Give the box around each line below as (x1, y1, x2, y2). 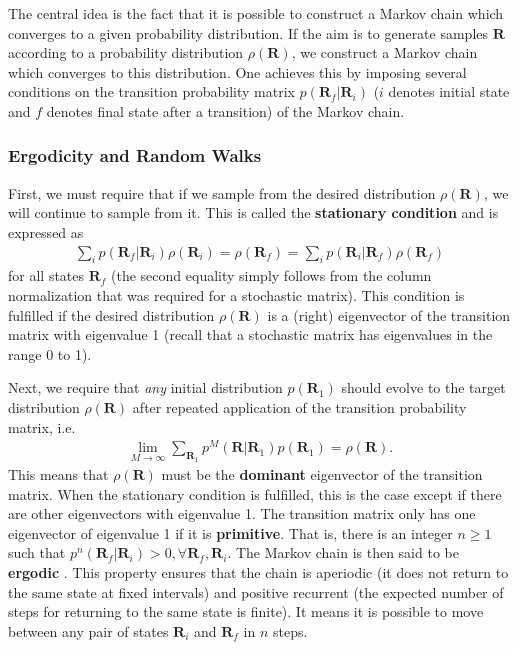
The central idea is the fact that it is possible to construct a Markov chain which (8, 3, 504, 23)
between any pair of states (8, 620, 169, 641)
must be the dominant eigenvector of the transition (161, 464, 483, 484)
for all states (8, 265, 85, 286)
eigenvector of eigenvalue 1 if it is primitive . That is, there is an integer (8, 522, 453, 543)
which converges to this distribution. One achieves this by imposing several (8, 61, 467, 82)
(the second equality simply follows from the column (111, 265, 432, 286)
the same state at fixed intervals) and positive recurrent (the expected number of (8, 581, 504, 602)
